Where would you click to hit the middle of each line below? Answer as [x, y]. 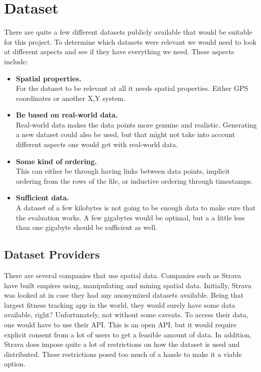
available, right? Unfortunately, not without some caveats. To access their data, [126, 315]
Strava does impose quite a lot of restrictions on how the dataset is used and [122, 344]
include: [16, 61]
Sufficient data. [42, 198]
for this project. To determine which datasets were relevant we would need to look [130, 41]
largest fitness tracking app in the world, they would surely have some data [120, 304]
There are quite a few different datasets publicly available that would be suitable [128, 32]
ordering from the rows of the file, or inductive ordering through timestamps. [134, 180]
